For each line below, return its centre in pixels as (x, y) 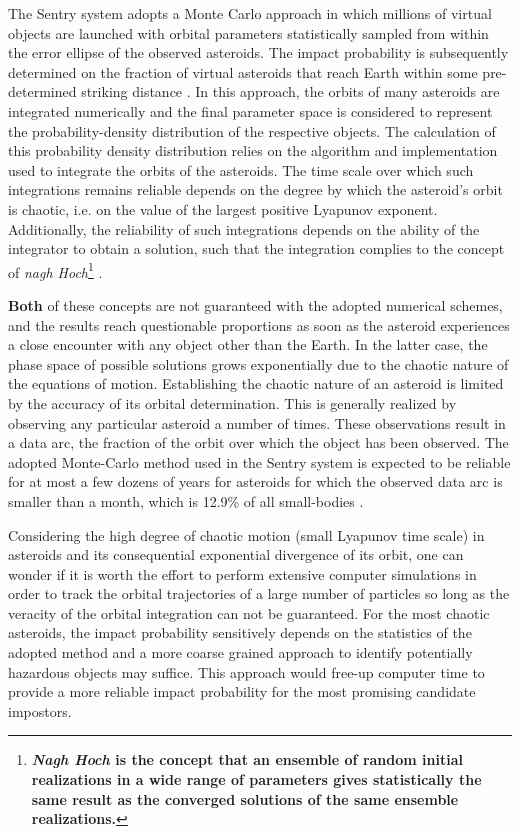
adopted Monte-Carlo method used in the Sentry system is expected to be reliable (259, 461)
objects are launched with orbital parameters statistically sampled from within (248, 32)
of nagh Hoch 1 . (55, 270)
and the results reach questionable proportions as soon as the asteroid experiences (259, 324)
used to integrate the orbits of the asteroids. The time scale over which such (241, 169)
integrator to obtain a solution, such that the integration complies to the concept (256, 248)
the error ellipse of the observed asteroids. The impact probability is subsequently (258, 52)
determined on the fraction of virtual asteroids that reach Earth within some (243, 71)
